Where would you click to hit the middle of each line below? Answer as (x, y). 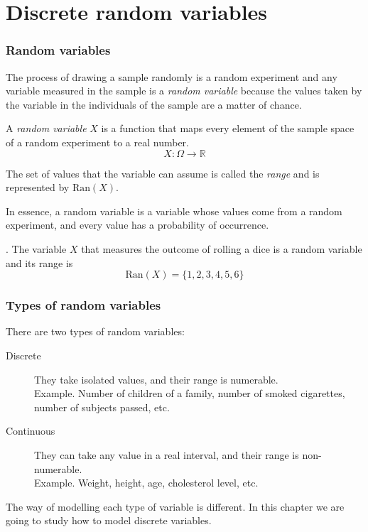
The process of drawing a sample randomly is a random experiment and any (172, 76)
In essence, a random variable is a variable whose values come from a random (174, 211)
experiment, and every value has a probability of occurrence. (137, 225)
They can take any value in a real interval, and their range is (167, 454)
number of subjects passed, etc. (102, 407)
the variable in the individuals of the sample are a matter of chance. (154, 104)
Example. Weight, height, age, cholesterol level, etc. (146, 483)
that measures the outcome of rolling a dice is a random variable (222, 248)
